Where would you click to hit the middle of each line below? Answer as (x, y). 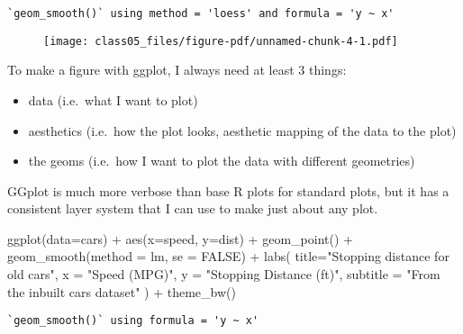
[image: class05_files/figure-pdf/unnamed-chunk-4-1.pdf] (221, 41)
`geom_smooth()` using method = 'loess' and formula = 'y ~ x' (201, 14)
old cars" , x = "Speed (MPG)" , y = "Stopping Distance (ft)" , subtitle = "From (224, 274)
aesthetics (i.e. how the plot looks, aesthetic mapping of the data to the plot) (242, 130)
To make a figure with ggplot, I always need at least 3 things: (177, 70)
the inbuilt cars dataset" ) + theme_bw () (122, 291)
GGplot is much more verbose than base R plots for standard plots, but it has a (228, 190)
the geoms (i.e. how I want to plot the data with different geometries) (222, 161)
